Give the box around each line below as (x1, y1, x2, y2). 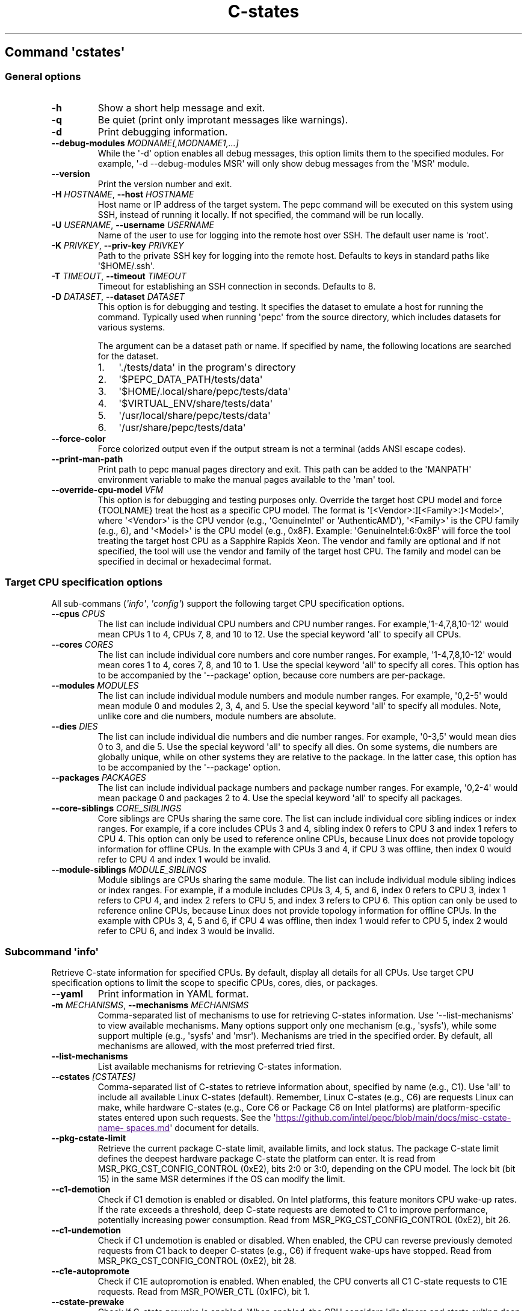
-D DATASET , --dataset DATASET (51, 291, 185, 302)
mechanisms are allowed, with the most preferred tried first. (97, 1041, 335, 1052)
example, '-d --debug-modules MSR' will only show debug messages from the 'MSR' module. (97, 158, 470, 169)
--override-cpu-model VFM (51, 484, 164, 495)
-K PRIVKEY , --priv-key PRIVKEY (51, 240, 184, 250)
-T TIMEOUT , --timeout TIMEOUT (51, 270, 186, 281)
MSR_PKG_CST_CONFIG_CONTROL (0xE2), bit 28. (97, 1256, 297, 1266)
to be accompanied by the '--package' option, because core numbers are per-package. (97, 669, 446, 680)
